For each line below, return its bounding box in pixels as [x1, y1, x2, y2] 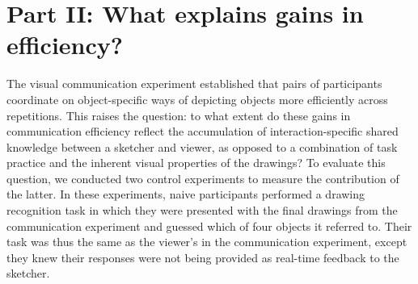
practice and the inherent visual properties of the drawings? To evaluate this [6, 154, 386, 171]
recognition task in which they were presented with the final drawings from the [6, 202, 398, 219]
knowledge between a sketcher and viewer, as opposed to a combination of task [6, 138, 398, 155]
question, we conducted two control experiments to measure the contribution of [6, 169, 399, 186]
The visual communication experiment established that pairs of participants [6, 75, 382, 92]
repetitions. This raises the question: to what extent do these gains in [6, 106, 351, 123]
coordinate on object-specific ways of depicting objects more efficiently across [6, 90, 388, 107]
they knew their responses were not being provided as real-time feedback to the [6, 248, 399, 265]
